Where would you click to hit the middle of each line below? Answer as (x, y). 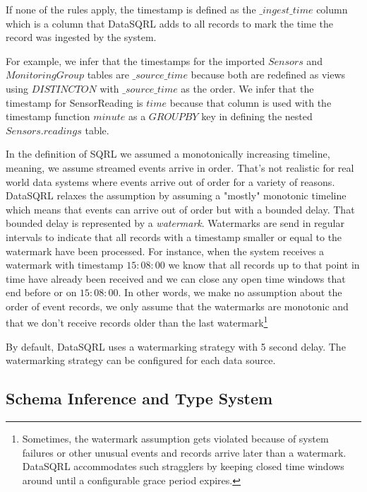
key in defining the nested (257, 116)
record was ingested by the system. (81, 37)
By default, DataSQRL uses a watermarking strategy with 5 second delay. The (176, 346)
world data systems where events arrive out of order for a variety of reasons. (170, 181)
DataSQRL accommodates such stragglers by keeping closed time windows (183, 466)
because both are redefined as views (268, 75)
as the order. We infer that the (247, 88)
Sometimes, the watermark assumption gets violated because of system (175, 439)
